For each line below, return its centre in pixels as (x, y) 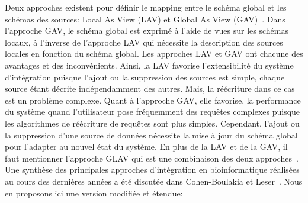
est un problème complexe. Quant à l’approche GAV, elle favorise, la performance (153, 100)
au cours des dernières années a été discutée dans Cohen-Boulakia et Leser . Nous (154, 181)
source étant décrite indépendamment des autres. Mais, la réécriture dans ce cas (150, 88)
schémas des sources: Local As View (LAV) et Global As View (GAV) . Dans (145, 19)
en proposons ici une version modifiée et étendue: (94, 193)
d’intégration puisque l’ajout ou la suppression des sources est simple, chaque (145, 77)
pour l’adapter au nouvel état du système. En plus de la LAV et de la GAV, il (146, 146)
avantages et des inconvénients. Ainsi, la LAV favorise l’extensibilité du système (149, 65)
